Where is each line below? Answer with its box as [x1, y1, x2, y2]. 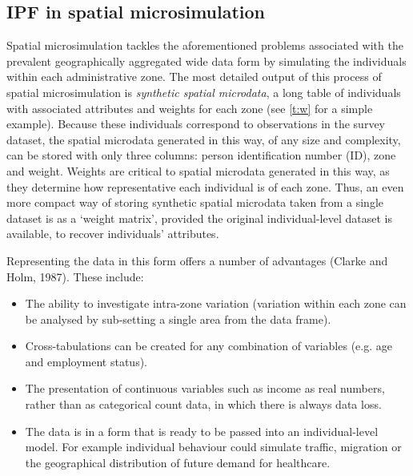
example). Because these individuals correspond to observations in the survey [6, 115, 385, 132]
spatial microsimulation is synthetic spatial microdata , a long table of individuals [6, 83, 401, 100]
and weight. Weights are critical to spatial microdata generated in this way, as [6, 162, 390, 179]
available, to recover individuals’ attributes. [6, 225, 219, 242]
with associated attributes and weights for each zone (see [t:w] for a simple [6, 99, 373, 116]
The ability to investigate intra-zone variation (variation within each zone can [25, 295, 407, 312]
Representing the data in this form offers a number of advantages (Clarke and [6, 252, 388, 268]
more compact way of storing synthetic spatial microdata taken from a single [6, 194, 383, 211]
